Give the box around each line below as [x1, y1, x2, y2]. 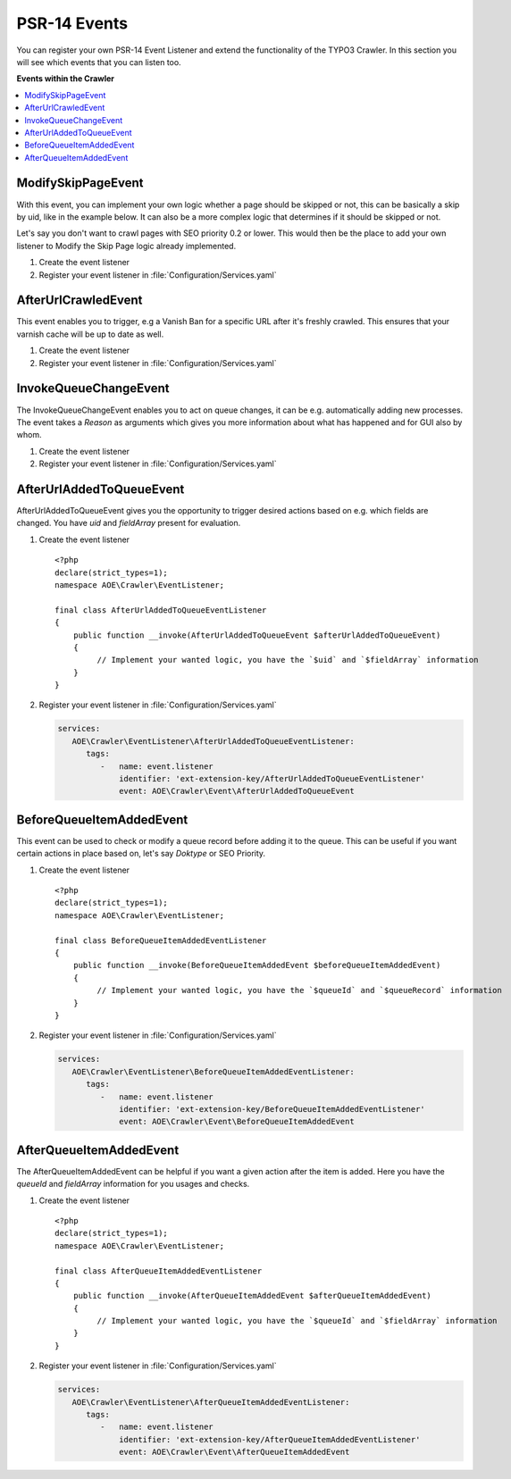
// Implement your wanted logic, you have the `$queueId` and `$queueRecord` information [96, 985, 502, 996]
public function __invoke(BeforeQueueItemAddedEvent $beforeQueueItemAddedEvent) [72, 960, 441, 971]
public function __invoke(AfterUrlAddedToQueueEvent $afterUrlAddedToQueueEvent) [72, 630, 441, 640]
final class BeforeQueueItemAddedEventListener [54, 935, 267, 946]
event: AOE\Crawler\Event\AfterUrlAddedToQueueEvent [119, 786, 355, 797]
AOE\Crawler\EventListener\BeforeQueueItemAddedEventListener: [71, 1066, 355, 1076]
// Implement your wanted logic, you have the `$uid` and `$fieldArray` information [96, 655, 479, 665]
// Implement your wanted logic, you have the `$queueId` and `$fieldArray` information [96, 1316, 498, 1326]
